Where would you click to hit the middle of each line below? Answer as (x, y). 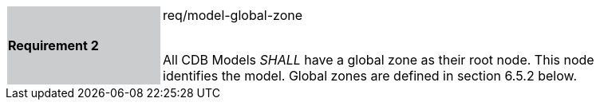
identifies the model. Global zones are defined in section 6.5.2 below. (370, 76)
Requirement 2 (53, 45)
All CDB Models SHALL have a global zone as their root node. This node (379, 60)
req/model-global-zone (233, 15)
